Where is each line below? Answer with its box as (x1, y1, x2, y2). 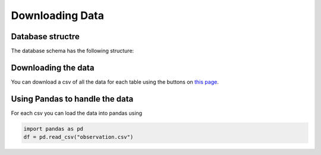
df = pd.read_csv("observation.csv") (23, 134, 134, 141)
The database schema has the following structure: (11, 48, 134, 55)
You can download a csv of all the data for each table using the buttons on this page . (11, 78, 219, 86)
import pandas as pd (23, 125, 83, 132)
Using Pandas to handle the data (11, 94, 134, 104)
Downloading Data (11, 9, 104, 22)
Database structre (11, 31, 80, 42)
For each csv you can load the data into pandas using (11, 109, 143, 116)
